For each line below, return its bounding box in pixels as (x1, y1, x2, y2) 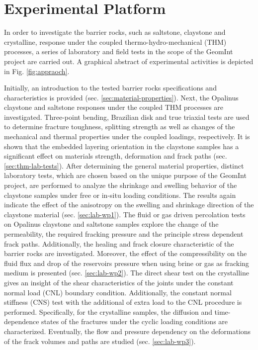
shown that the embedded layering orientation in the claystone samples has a (4, 141, 239, 151)
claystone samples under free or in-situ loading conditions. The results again (4, 189, 236, 200)
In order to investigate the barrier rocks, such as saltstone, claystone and (4, 27, 226, 37)
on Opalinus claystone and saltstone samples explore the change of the (4, 219, 219, 229)
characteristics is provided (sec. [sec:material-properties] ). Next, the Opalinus (4, 92, 239, 102)
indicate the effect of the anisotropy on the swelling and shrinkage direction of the (4, 199, 254, 210)
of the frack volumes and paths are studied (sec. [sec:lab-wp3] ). (4, 336, 196, 346)
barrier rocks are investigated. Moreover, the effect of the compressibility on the (4, 248, 247, 259)
